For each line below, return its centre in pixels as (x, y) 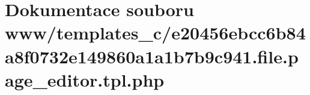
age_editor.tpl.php (85, 79)
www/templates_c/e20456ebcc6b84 (155, 33)
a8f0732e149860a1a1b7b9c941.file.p (152, 56)
